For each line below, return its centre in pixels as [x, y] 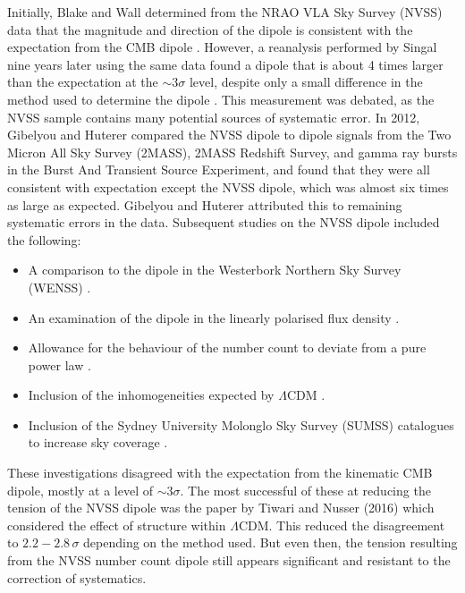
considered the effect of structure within [117, 525]
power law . [59, 364]
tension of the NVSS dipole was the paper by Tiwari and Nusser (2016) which [221, 508]
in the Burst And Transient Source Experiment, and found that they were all [219, 169]
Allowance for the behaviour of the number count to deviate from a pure [227, 347]
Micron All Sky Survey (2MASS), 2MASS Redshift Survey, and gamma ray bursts [232, 152]
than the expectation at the [83, 82]
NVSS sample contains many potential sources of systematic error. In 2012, [214, 117]
